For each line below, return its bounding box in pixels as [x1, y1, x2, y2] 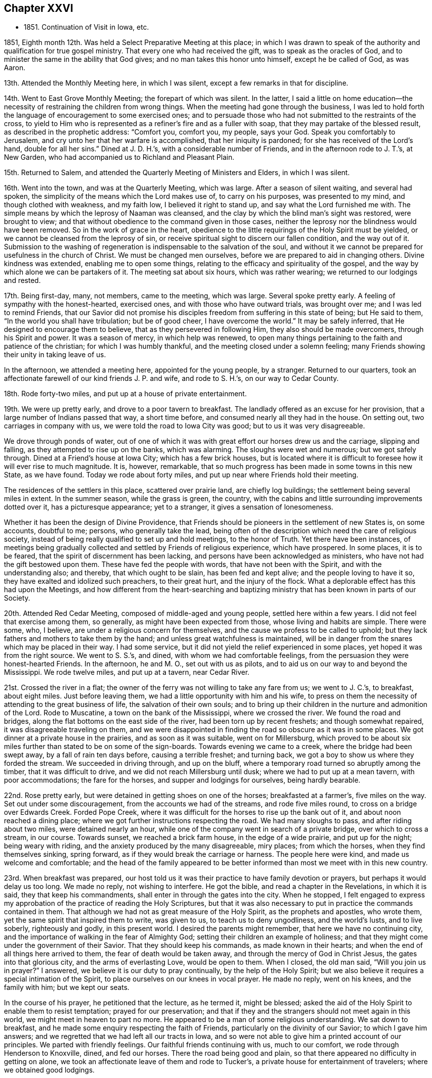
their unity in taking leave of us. [4, 350, 106, 359]
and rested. [4, 276, 41, 285]
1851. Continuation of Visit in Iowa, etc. [24, 23, 149, 32]
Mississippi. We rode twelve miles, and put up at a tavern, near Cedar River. [4, 668, 250, 677]
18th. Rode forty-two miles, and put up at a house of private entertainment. [4, 389, 247, 398]
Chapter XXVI [4, 2, 74, 14]
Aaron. [4, 63, 26, 72]
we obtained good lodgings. [4, 1066, 95, 1075]
